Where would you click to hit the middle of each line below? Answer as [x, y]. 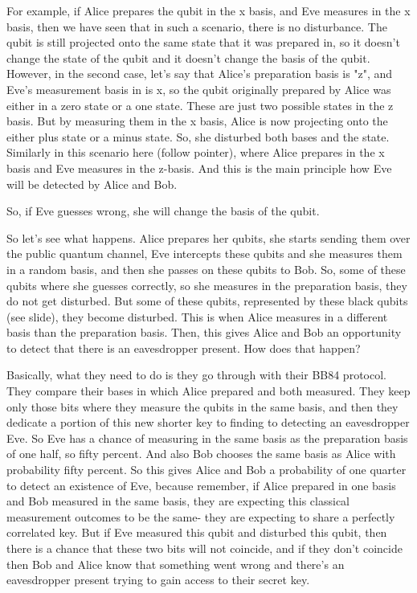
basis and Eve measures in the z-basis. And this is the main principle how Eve [199, 168]
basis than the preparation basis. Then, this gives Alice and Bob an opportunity [204, 332]
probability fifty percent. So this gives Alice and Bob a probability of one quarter [206, 470]
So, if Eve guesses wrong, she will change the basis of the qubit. [163, 211]
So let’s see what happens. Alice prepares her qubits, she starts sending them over [208, 237]
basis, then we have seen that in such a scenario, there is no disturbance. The [197, 26]
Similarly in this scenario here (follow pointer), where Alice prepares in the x [196, 152]
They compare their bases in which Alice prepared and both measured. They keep [208, 391]
